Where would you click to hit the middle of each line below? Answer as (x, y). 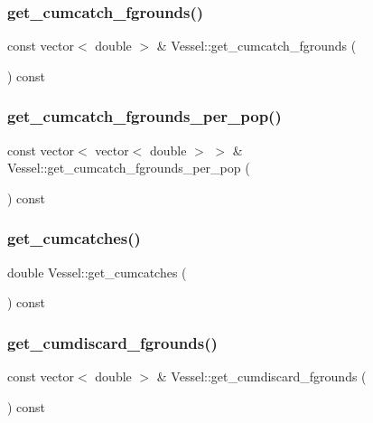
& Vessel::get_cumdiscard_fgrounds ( (261, 376)
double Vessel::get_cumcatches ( (97, 272)
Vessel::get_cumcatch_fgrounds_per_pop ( (129, 168)
